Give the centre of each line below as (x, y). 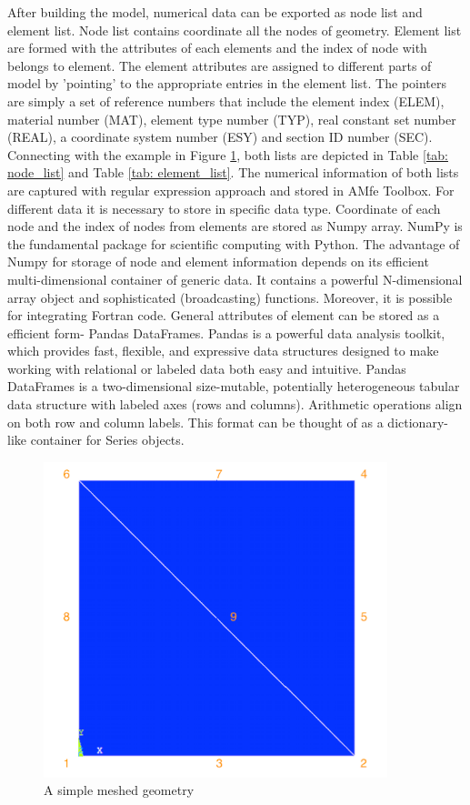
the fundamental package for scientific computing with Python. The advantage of (234, 243)
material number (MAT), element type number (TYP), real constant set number (232, 119)
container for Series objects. (107, 440)
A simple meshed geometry (119, 790)
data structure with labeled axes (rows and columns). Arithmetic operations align (235, 404)
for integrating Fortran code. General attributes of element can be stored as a (224, 315)
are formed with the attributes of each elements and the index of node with (217, 48)
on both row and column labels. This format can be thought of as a (195, 422)
